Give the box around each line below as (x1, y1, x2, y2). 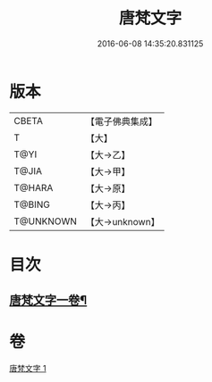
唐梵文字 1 (9, 363, 47, 374)
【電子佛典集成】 (85, 115, 158, 128)
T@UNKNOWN (13, 215, 78, 228)
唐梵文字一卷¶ (9, 293, 88, 308)
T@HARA (13, 181, 54, 194)
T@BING (13, 198, 51, 211)
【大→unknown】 (85, 215, 160, 228)
